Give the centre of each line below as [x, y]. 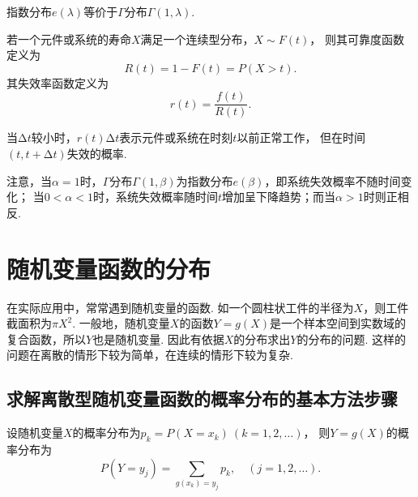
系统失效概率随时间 [166, 197]
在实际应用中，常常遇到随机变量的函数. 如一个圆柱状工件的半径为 [180, 307]
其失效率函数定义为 [58, 82]
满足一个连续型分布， [197, 39]
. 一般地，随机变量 [121, 323]
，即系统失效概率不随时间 [333, 180]
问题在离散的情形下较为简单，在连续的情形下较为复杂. [150, 355]
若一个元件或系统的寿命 [69, 39]
